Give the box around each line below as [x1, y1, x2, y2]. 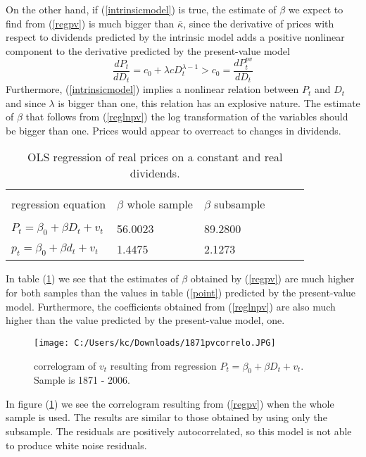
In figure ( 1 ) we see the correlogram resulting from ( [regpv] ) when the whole [6, 396, 334, 411]
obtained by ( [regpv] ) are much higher [190, 271, 355, 286]
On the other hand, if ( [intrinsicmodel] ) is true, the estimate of [6, 2, 277, 16]
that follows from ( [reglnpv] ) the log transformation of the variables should [25, 109, 348, 124]
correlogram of [34, 358, 96, 373]
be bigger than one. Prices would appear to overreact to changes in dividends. [6, 123, 341, 137]
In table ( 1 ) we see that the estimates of [6, 271, 179, 286]
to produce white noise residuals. [6, 437, 147, 452]
